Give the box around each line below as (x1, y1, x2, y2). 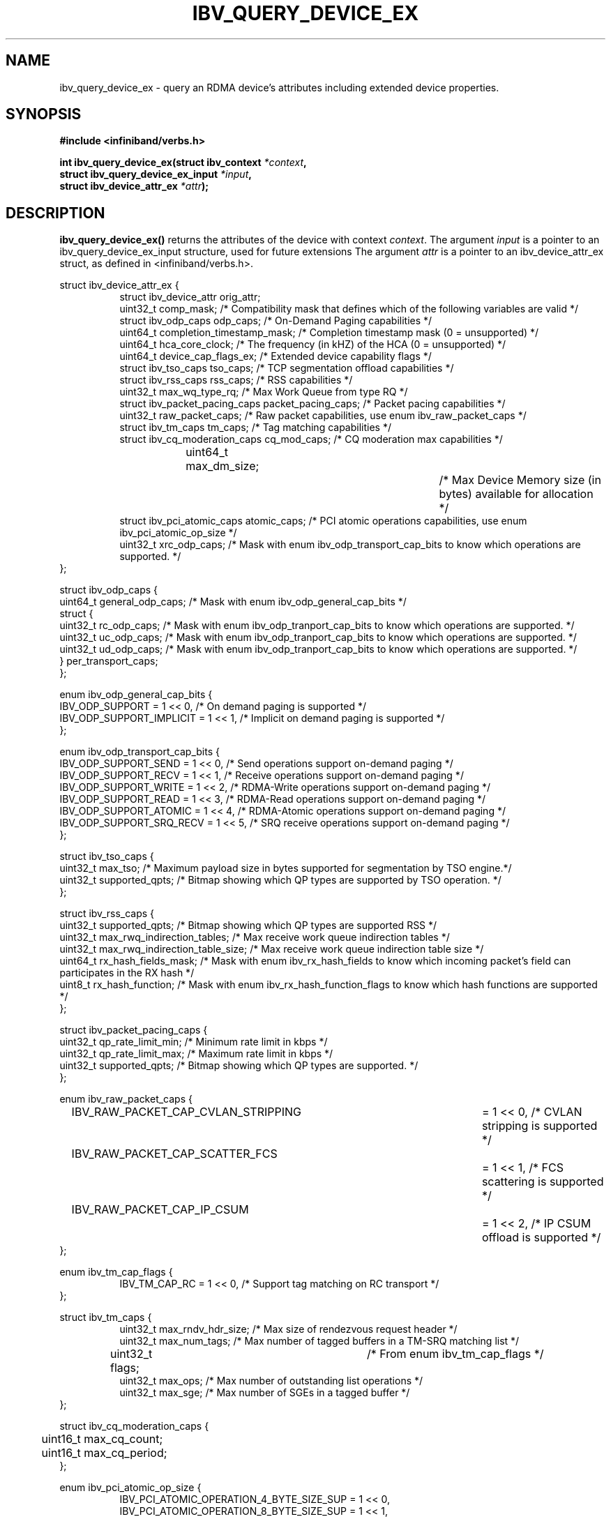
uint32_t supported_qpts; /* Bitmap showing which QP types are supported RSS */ (59, 919, 437, 932)
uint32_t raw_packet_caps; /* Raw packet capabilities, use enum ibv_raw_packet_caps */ (119, 409, 527, 422)
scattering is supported (481, 1174, 604, 1189)
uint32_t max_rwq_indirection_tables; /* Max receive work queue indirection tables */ (59, 931, 450, 944)
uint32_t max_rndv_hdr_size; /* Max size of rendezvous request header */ (119, 1323, 458, 1336)
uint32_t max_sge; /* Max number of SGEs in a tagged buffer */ (119, 1386, 410, 1399)
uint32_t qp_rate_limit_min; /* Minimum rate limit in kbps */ (59, 1036, 328, 1048)
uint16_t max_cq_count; (41, 1432, 163, 1446)
